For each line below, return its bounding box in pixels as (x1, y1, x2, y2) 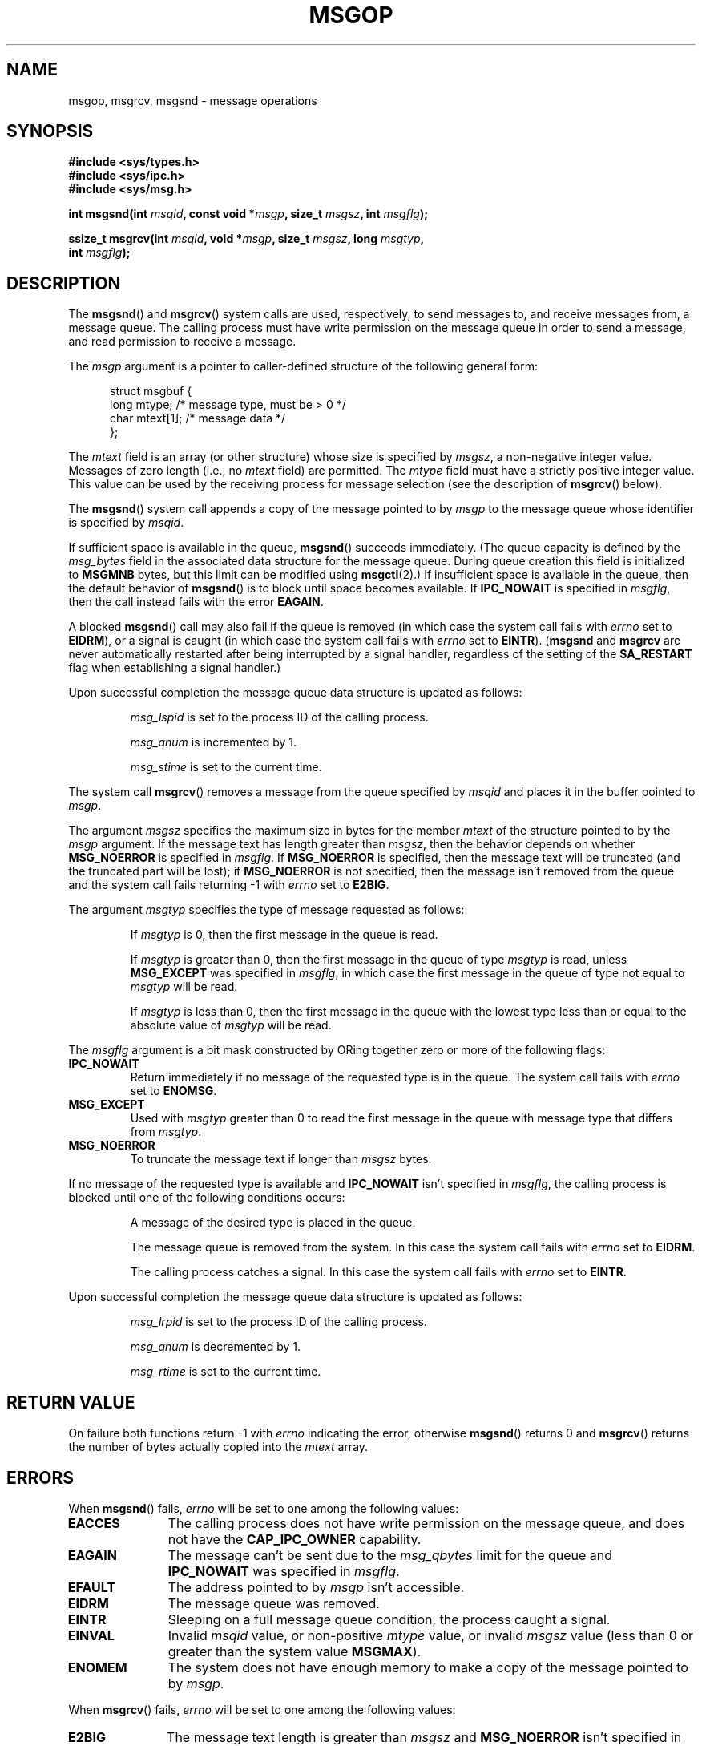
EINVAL (67, 1627, 115, 1643)
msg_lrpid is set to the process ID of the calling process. (130, 1315, 427, 1329)
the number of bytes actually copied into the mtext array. (68, 1440, 369, 1454)
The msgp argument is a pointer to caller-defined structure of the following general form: (68, 359, 538, 374)
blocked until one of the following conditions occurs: (68, 1190, 345, 1205)
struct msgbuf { (110, 384, 192, 398)
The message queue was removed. (167, 1594, 380, 1611)
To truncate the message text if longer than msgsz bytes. (130, 1152, 432, 1166)
